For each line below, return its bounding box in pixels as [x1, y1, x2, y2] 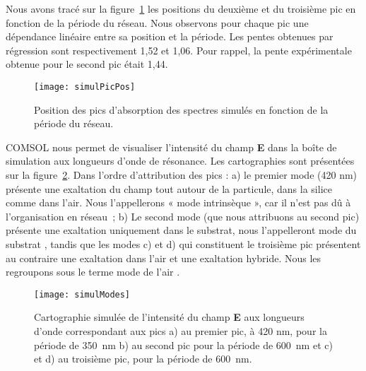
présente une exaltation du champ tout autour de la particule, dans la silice [6, 181, 332, 196]
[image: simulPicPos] [34, 81, 136, 92]
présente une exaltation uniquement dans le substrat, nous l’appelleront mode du [6, 223, 357, 237]
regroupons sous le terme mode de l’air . [6, 264, 180, 279]
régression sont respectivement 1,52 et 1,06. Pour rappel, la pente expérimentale [6, 42, 352, 57]
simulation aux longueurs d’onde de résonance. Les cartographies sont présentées [6, 153, 355, 168]
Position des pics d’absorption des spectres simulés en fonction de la [34, 102, 329, 117]
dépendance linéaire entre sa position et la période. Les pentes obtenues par [6, 29, 333, 44]
